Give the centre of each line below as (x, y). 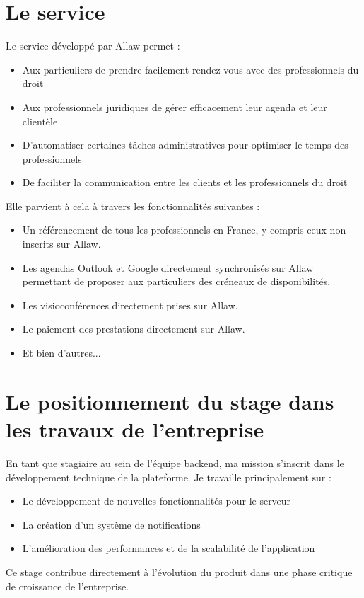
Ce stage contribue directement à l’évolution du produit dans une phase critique (179, 571)
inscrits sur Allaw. (61, 244)
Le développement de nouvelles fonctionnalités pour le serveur (157, 501)
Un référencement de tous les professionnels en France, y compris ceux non (184, 230)
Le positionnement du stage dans (170, 401)
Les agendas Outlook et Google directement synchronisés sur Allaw (168, 267)
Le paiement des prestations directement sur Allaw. (134, 329)
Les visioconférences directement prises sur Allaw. (130, 305)
